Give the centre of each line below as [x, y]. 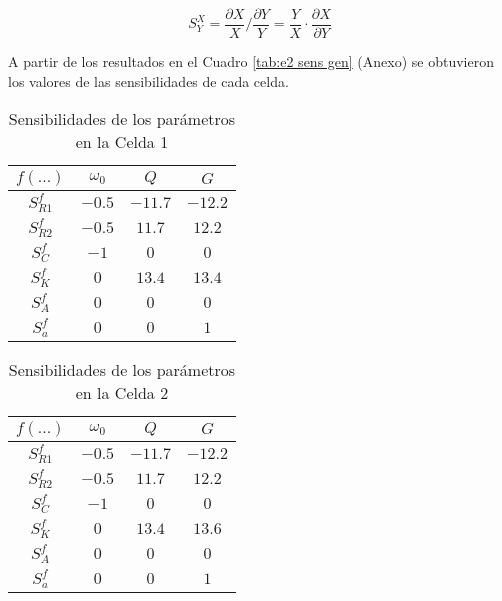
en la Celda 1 [122, 142]
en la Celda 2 [122, 392]
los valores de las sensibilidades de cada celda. [148, 80]
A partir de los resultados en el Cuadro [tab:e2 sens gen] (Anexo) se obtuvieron [251, 61]
